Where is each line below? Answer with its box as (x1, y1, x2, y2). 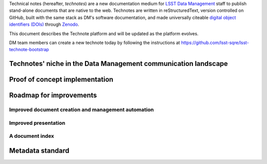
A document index (9, 133, 54, 140)
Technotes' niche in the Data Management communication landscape (9, 59, 228, 68)
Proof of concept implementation (9, 75, 114, 84)
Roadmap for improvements (9, 91, 97, 100)
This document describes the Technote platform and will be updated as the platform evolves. (9, 30, 199, 37)
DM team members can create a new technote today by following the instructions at (9, 40, 180, 46)
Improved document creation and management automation (9, 107, 154, 113)
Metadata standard (9, 146, 69, 155)
